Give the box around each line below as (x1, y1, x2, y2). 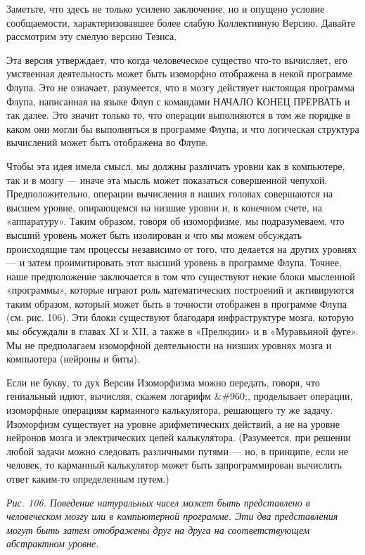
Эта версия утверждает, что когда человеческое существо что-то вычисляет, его (6, 52, 347, 67)
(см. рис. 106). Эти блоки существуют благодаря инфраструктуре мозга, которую (6, 310, 354, 325)
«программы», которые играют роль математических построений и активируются (6, 282, 354, 297)
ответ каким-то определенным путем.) (6, 471, 169, 485)
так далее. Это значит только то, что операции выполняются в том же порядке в (6, 107, 351, 122)
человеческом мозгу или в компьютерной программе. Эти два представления (6, 509, 338, 523)
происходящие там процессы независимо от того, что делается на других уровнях (6, 241, 357, 256)
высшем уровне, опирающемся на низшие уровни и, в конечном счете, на (6, 200, 323, 214)
